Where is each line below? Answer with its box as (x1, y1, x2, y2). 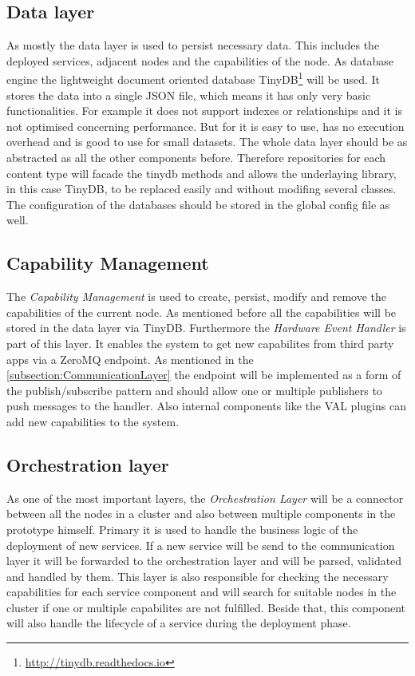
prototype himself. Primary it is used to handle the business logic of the (6, 520, 358, 537)
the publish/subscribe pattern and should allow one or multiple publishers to (6, 381, 382, 398)
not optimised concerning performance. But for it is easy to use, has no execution (6, 117, 405, 134)
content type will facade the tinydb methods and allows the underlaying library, (6, 164, 397, 181)
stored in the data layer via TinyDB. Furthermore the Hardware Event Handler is (6, 319, 406, 336)
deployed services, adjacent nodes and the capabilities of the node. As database (6, 52, 394, 69)
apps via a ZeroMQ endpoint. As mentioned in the (6, 350, 254, 367)
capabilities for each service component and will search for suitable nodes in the (6, 583, 397, 600)
